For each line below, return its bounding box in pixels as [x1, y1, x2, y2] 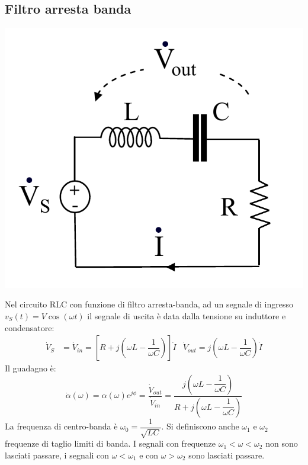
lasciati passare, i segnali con [5, 448, 110, 461]
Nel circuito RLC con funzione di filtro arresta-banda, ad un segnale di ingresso [5, 298, 294, 310]
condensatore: [5, 321, 54, 333]
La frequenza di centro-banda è [5, 420, 118, 432]
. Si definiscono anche [161, 420, 239, 432]
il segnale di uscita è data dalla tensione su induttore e [87, 309, 286, 322]
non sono [265, 437, 298, 450]
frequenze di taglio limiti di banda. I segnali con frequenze [5, 437, 216, 450]
